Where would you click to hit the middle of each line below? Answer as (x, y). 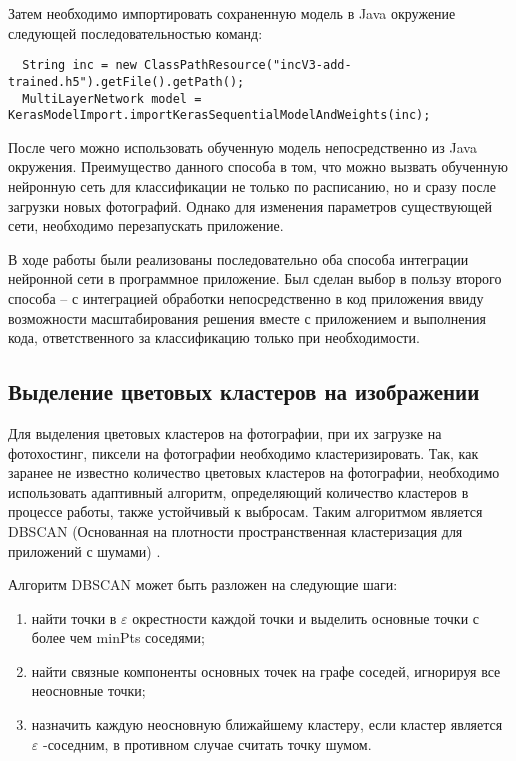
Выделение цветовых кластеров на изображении (244, 391)
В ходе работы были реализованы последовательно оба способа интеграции (238, 258)
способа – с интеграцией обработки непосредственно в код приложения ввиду (246, 297)
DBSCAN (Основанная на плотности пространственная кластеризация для (235, 530)
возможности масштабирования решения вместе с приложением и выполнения (247, 317)
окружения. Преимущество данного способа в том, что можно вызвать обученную (258, 166)
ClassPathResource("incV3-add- (248, 65)
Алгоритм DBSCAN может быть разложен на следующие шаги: (203, 584)
